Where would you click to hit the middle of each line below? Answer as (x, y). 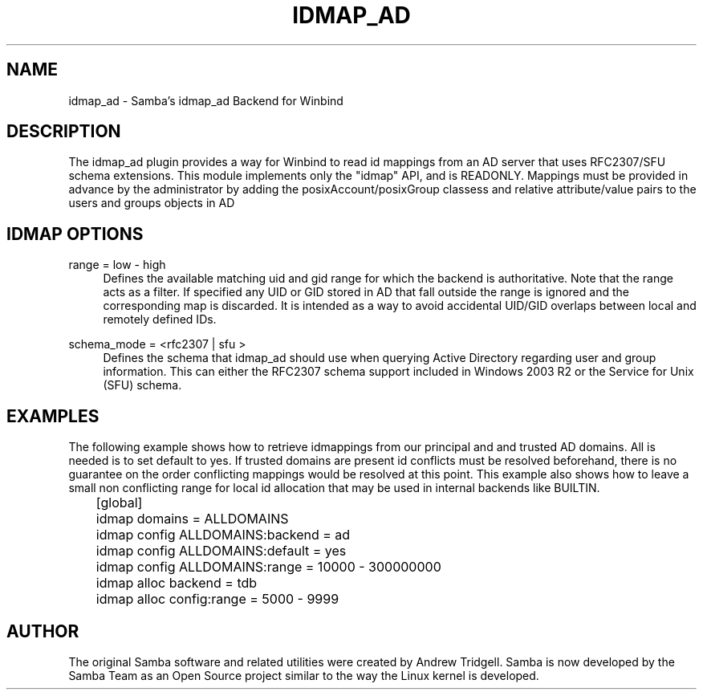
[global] (119, 503)
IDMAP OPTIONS (75, 234)
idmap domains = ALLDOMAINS (192, 519)
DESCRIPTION (64, 132)
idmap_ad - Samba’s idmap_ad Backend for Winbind (206, 100)
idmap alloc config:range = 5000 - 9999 (217, 599)
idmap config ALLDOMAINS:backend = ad (223, 535)
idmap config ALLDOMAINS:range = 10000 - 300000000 (268, 567)
